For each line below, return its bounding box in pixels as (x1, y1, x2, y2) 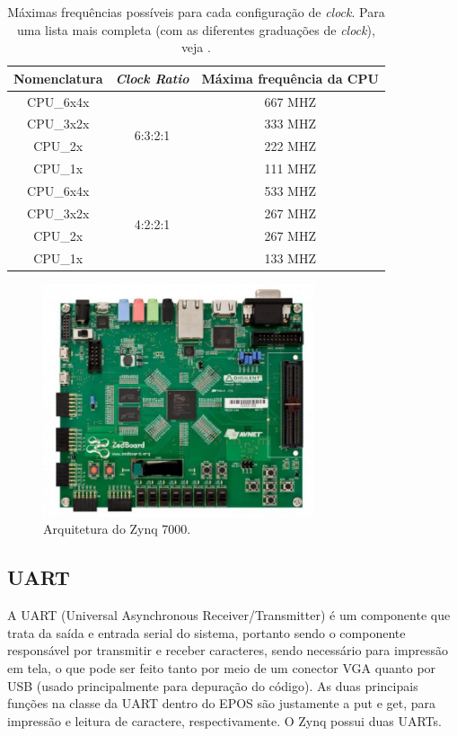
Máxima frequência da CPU (201, 68, 379, 87)
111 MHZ (264, 159, 316, 178)
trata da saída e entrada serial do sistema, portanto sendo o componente (7, 623, 406, 642)
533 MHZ (264, 182, 316, 200)
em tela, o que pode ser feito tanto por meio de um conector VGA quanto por (7, 659, 436, 678)
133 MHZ (264, 248, 316, 267)
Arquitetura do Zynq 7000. (43, 519, 191, 538)
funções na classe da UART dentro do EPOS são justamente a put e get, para (7, 694, 436, 713)
